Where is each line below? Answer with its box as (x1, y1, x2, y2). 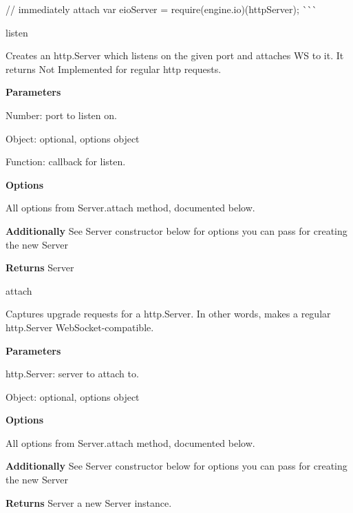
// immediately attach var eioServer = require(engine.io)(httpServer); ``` (6, 2, 317, 16)
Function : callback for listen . (6, 154, 126, 169)
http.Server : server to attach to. (6, 366, 139, 381)
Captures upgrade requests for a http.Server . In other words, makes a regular (6, 306, 331, 321)
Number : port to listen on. (6, 107, 117, 122)
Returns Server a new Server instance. (6, 495, 172, 510)
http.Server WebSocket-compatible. (6, 320, 154, 334)
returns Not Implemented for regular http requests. (6, 61, 222, 76)
